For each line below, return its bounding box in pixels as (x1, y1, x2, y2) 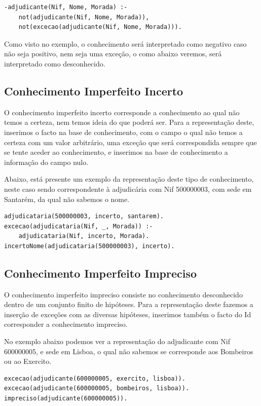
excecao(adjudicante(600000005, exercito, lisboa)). (4, 375, 185, 382)
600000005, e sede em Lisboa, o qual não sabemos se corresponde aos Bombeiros (4, 346, 253, 356)
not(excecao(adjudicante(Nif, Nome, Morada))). (18, 23, 182, 31)
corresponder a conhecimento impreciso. (4, 319, 128, 329)
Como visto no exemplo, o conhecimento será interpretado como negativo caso (4, 38, 247, 49)
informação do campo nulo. (4, 156, 89, 167)
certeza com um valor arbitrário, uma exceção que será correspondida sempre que (4, 137, 257, 147)
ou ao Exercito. (4, 356, 52, 366)
